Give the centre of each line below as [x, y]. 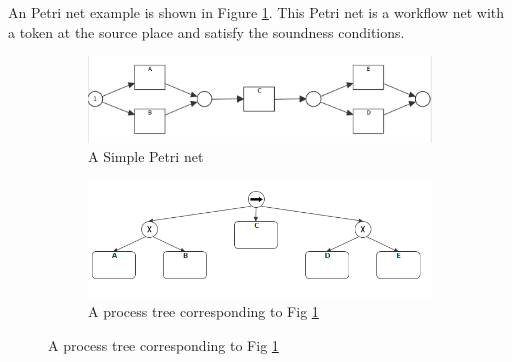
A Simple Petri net [146, 156]
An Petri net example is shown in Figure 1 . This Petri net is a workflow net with [256, 12]
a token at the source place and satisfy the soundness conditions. [206, 31]
